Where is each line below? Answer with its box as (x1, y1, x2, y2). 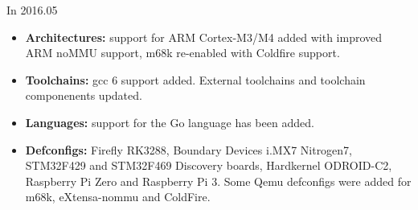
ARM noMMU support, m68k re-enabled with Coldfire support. (25, 44, 340, 61)
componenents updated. (25, 87, 142, 104)
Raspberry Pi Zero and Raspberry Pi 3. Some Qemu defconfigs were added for (25, 172, 412, 189)
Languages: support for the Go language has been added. (25, 113, 314, 130)
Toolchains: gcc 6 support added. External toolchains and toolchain (25, 71, 366, 88)
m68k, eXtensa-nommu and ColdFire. (25, 188, 211, 205)
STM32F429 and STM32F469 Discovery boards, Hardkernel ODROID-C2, (25, 157, 392, 174)
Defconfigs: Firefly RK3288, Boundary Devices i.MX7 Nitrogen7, (25, 141, 353, 158)
